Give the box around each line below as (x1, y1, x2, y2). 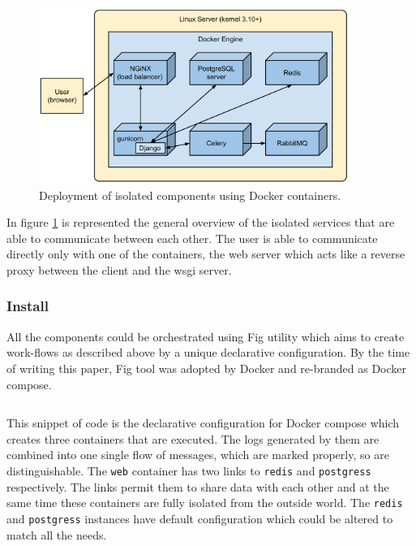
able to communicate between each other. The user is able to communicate (6, 229, 378, 246)
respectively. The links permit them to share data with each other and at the (6, 478, 389, 495)
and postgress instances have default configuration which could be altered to (6, 509, 393, 526)
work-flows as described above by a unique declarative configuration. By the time (6, 344, 410, 361)
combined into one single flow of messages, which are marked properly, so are (6, 446, 389, 463)
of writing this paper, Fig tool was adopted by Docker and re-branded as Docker (6, 359, 407, 376)
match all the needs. (6, 526, 107, 543)
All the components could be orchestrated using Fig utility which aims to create (6, 327, 405, 344)
